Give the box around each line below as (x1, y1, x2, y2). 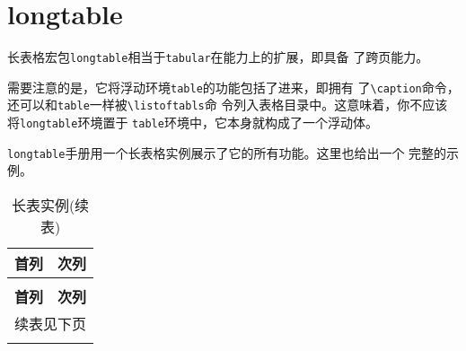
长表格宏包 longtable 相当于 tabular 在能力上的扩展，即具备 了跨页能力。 (7, 48, 429, 66)
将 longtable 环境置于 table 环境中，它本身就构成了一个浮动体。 (7, 113, 378, 132)
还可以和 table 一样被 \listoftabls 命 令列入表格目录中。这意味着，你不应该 (7, 95, 448, 114)
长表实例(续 (11, 195, 90, 215)
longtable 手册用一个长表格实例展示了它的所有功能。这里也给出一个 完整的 (7, 143, 447, 162)
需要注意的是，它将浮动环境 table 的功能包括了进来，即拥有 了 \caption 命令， (7, 77, 460, 96)
